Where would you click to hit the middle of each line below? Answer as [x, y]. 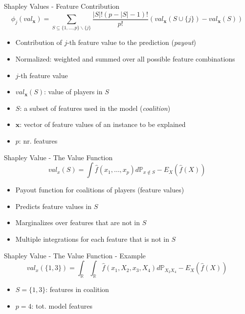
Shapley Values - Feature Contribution [62, 6]
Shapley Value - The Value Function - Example [75, 255]
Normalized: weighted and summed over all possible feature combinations [125, 58]
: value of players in [73, 92]
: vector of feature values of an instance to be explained [103, 124]
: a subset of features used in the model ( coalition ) [95, 108]
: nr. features [38, 140]
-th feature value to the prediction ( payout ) [132, 42]
